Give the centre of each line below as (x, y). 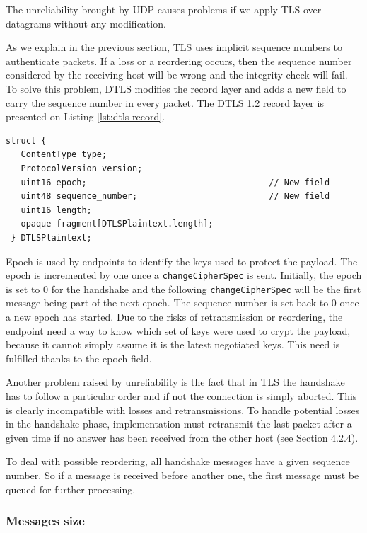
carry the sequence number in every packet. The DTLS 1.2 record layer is (165, 102)
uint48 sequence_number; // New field (175, 196)
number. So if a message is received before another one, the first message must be (182, 475)
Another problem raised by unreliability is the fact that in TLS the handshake (175, 382)
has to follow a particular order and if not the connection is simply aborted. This (181, 395)
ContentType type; (64, 155)
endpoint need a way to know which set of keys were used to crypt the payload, (178, 330)
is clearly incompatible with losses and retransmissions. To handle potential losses (183, 409)
